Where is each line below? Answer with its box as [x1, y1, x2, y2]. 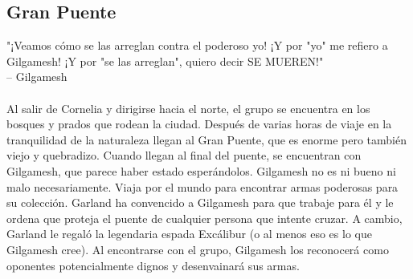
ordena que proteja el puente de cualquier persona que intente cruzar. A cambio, [6, 209, 403, 226]
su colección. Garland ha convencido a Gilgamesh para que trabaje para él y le [6, 194, 394, 211]
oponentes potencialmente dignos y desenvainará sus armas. [6, 257, 300, 273]
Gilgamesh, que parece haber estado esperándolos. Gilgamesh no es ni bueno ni [6, 162, 396, 179]
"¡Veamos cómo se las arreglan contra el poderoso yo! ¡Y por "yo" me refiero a [6, 37, 388, 54]
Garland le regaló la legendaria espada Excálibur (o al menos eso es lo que [6, 225, 372, 242]
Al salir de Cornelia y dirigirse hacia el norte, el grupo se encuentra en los [6, 99, 370, 116]
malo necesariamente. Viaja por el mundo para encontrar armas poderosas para [6, 178, 399, 195]
